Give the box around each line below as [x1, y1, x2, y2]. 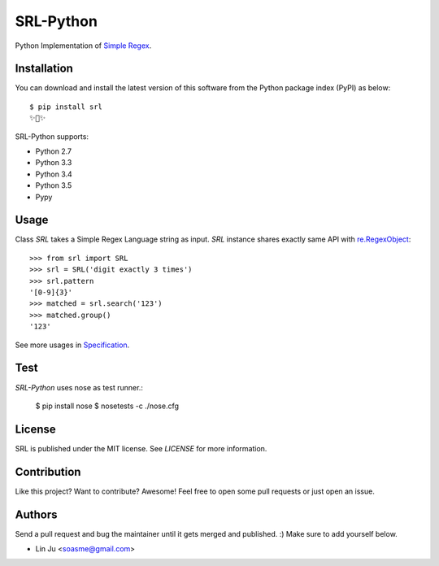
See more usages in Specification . [15, 340, 130, 350]
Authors [15, 507, 58, 521]
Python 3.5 [35, 181, 72, 190]
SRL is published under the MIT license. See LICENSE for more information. [15, 443, 267, 453]
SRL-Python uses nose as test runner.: [15, 382, 144, 392]
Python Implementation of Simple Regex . [15, 41, 152, 50]
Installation [15, 62, 73, 76]
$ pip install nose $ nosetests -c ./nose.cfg [35, 401, 179, 411]
